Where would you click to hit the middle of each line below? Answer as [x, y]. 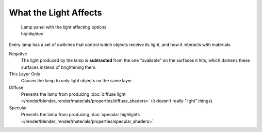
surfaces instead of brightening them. [59, 67]
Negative [18, 54]
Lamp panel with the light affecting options [64, 27]
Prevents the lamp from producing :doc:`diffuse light [73, 94]
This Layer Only [25, 74]
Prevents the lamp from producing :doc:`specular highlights [81, 115]
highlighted [32, 33]
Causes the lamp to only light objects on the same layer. [77, 81]
